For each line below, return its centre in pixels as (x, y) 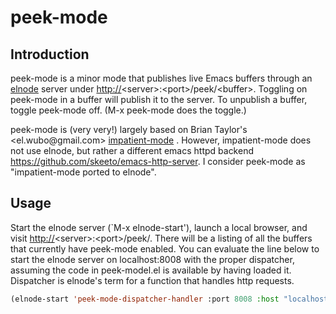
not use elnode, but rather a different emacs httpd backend (132, 150)
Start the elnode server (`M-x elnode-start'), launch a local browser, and (159, 227)
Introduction (50, 54)
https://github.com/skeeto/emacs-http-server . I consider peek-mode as (158, 161)
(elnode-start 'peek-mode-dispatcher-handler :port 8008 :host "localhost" (171, 299)
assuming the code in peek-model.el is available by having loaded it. (151, 270)
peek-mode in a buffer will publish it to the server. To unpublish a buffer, (159, 99)
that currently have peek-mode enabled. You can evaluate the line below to (165, 248)
